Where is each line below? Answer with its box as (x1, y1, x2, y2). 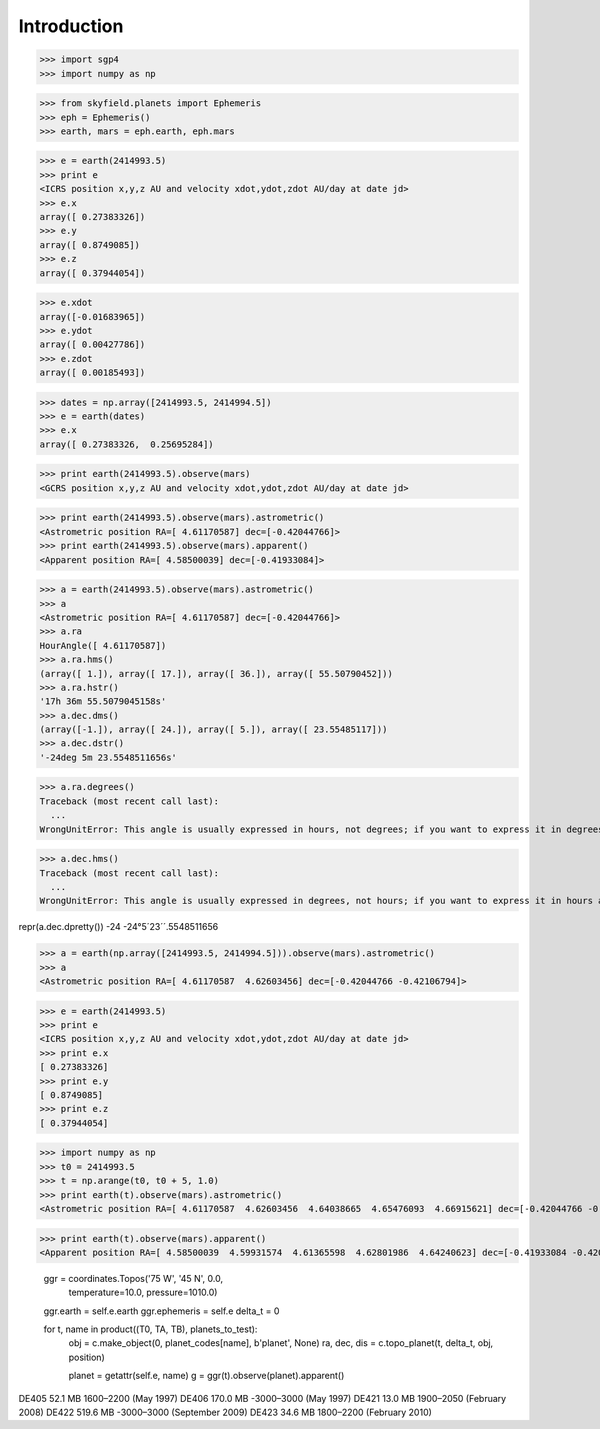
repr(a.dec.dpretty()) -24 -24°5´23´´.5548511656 (18, 921, 219, 933)
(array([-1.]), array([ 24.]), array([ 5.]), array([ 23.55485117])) (39, 724, 388, 735)
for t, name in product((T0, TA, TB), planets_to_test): (43, 1323, 258, 1335)
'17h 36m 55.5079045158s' (39, 696, 167, 707)
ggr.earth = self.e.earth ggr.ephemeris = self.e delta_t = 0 (43, 1305, 280, 1317)
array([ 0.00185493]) (39, 367, 146, 379)
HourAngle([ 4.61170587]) (39, 640, 167, 651)
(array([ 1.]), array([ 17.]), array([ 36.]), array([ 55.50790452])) (39, 668, 394, 679)
